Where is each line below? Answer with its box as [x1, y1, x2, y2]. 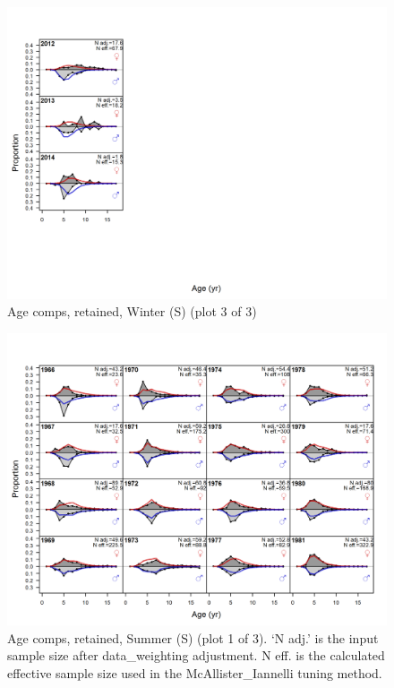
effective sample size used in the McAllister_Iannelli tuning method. [7, 663, 382, 682]
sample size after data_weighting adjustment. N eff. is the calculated [7, 646, 385, 665]
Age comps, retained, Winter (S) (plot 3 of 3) [7, 302, 257, 321]
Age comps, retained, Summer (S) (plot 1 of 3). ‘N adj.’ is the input [7, 628, 379, 647]
